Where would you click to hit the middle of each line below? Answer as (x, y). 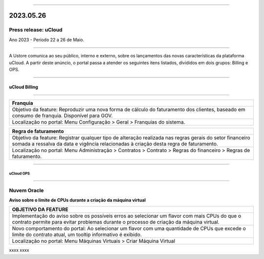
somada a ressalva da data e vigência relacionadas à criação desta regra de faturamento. (115, 144)
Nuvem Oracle (26, 190)
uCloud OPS (20, 173)
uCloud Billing (24, 87)
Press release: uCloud (36, 30)
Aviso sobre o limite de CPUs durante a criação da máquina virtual (77, 200)
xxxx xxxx (19, 250)
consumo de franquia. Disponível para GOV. (62, 116)
